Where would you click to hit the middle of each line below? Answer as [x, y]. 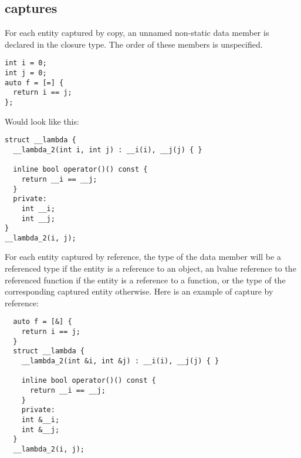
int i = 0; [26, 63]
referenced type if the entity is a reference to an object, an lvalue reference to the [150, 268]
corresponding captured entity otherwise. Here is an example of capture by [139, 291]
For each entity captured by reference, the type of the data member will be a [143, 257]
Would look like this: [42, 121]
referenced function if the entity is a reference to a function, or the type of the [145, 280]
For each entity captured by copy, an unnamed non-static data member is [137, 33]
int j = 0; [26, 73]
